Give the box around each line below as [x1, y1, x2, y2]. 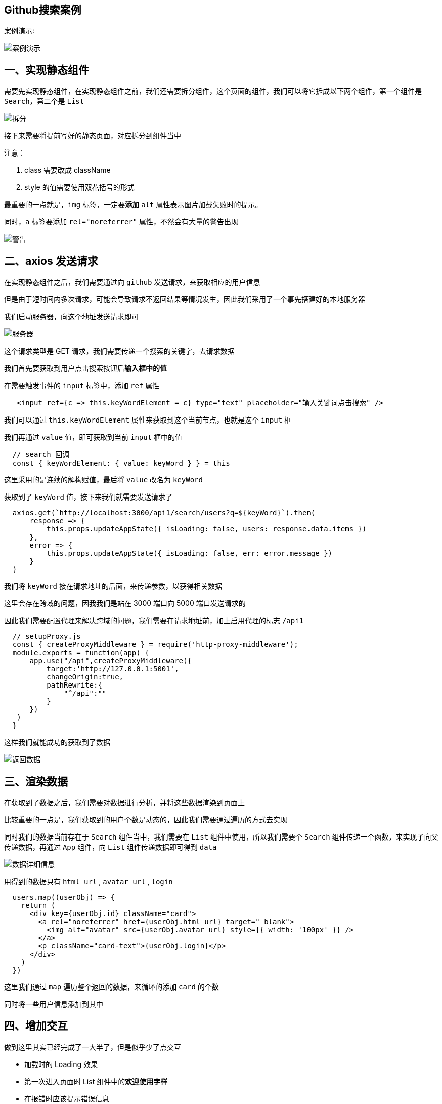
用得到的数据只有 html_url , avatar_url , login [4, 877, 173, 886]
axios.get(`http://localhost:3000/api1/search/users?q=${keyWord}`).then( [12, 509, 316, 517]
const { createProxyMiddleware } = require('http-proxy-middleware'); [12, 640, 298, 649]
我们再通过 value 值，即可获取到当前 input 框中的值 [4, 433, 183, 442]
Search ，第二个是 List [4, 97, 84, 106]
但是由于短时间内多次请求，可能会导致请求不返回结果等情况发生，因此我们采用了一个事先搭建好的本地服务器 [4, 295, 365, 304]
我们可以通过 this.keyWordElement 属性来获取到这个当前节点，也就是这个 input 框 [4, 415, 292, 425]
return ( [21, 901, 56, 909]
